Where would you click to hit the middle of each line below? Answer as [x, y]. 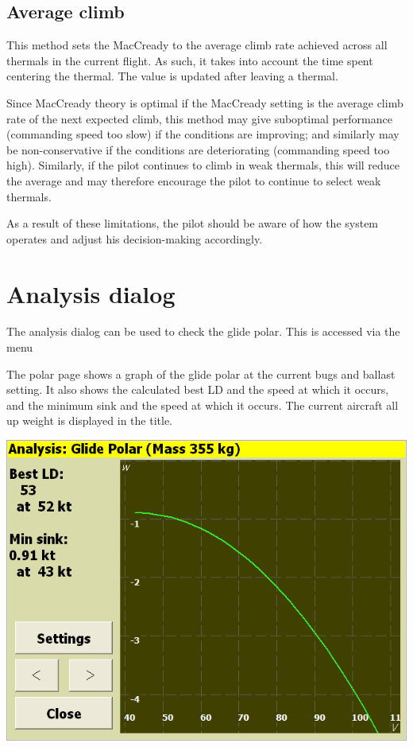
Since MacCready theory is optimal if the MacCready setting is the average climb [205, 102]
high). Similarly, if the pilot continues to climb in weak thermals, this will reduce [203, 165]
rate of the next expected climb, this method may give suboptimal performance [199, 118]
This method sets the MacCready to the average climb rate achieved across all [197, 45]
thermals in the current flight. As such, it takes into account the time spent [190, 60]
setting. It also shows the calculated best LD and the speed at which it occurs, [198, 389]
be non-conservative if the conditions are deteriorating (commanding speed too [198, 149]
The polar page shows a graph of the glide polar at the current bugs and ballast [201, 373]
